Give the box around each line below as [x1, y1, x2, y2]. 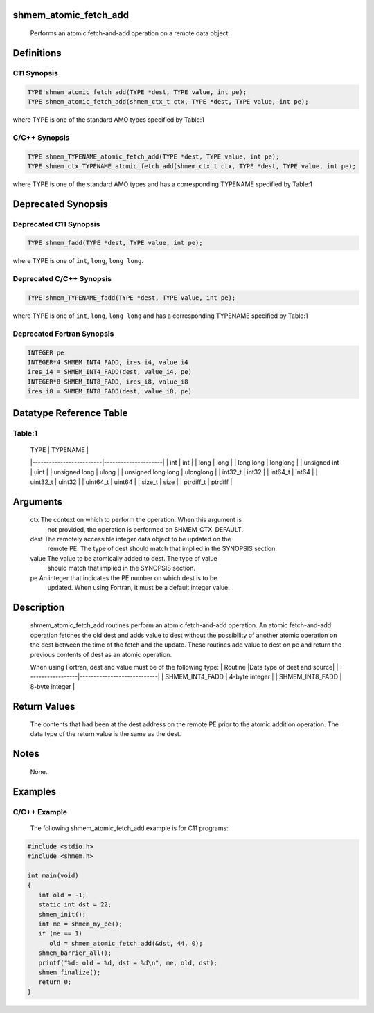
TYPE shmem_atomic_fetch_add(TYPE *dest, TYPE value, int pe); [27, 88, 247, 96]
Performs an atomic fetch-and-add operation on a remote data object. [30, 29, 230, 37]
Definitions [12, 47, 62, 59]
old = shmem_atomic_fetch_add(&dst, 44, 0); [49, 939, 204, 947]
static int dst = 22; [38, 901, 112, 908]
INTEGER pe [27, 348, 64, 357]
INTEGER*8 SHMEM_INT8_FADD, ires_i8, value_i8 [27, 377, 188, 386]
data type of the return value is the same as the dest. [30, 730, 181, 738]
